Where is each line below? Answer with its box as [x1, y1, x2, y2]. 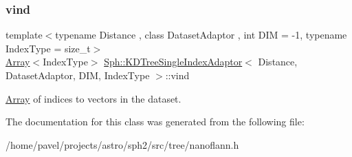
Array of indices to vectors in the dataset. [5, 91, 181, 105]
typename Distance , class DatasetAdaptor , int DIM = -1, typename [55, 28, 347, 42]
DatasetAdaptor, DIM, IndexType [5, 68, 150, 82]
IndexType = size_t [5, 41, 91, 55]
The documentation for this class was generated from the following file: [5, 114, 305, 129]
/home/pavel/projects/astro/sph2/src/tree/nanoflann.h [5, 137, 239, 151]
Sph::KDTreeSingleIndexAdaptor [104, 54, 243, 69]
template [5, 28, 43, 42]
